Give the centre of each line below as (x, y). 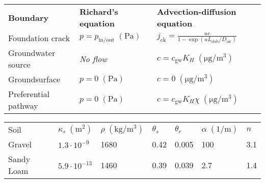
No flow (93, 58)
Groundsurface (34, 79)
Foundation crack (39, 38)
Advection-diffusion (197, 11)
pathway (23, 105)
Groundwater (32, 53)
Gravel (20, 144)
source (19, 64)
